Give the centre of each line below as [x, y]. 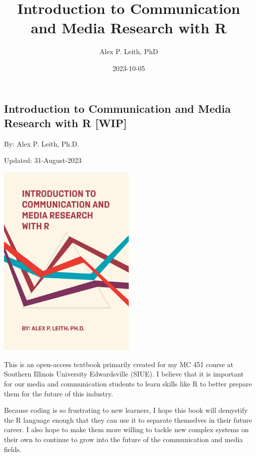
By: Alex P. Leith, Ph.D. [42, 143]
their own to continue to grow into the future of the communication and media [124, 439]
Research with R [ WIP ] [66, 122]
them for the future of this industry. [59, 393]
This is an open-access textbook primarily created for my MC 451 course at [119, 364]
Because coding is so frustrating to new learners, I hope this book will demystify [126, 410]
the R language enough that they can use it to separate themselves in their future [128, 419]
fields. [13, 449]
